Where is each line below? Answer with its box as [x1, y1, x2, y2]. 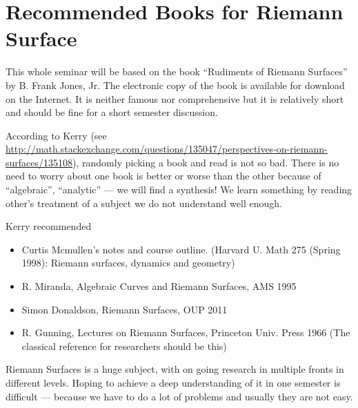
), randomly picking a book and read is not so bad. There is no [72, 155, 339, 169]
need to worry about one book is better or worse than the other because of [6, 168, 321, 183]
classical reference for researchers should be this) [21, 338, 227, 353]
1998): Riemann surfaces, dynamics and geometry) [21, 255, 235, 270]
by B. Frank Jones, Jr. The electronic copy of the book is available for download [6, 77, 345, 92]
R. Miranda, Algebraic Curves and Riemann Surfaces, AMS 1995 [21, 279, 297, 293]
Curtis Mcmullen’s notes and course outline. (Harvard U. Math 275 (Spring [21, 242, 341, 256]
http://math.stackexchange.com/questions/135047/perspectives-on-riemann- [6, 142, 328, 156]
